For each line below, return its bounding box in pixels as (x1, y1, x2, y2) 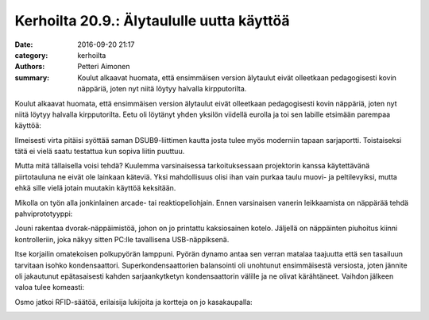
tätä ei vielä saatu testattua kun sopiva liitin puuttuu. (14, 147, 185, 156)
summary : (14, 72, 50, 83)
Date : (14, 40, 33, 49)
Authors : (14, 62, 45, 71)
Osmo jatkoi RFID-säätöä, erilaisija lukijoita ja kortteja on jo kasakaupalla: (14, 297, 253, 307)
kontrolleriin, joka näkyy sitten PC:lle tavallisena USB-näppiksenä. (14, 234, 230, 244)
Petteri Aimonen (77, 62, 130, 71)
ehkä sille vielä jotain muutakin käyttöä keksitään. (14, 183, 176, 193)
